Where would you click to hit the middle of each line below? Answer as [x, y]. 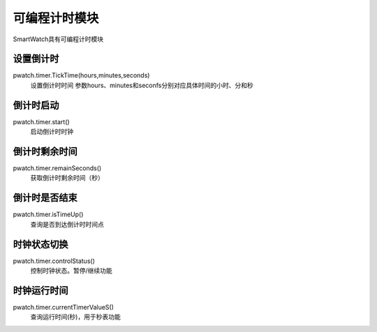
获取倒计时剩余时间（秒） [67, 178]
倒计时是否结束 [45, 198]
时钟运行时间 [40, 290]
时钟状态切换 [40, 244]
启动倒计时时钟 [52, 132]
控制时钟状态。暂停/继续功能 [72, 271]
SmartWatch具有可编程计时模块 [58, 39]
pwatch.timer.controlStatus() [54, 261]
